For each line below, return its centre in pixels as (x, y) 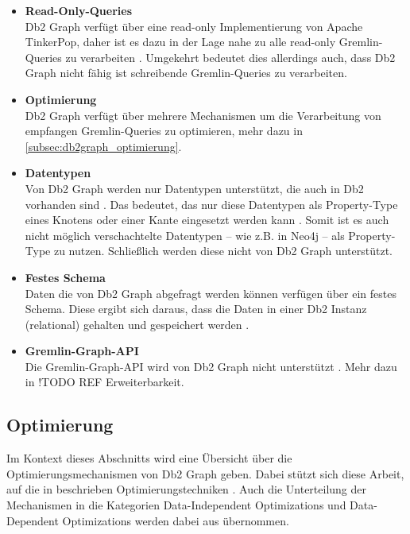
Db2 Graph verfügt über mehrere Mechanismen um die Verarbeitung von (203, 115)
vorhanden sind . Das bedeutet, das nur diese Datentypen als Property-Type (211, 204)
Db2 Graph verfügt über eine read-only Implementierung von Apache (194, 26)
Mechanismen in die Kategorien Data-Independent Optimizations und (176, 505)
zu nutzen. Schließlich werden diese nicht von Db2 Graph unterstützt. (223, 251)
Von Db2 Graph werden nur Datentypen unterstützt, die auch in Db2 (194, 188)
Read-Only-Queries (79, 10)
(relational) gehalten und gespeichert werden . (137, 324)
